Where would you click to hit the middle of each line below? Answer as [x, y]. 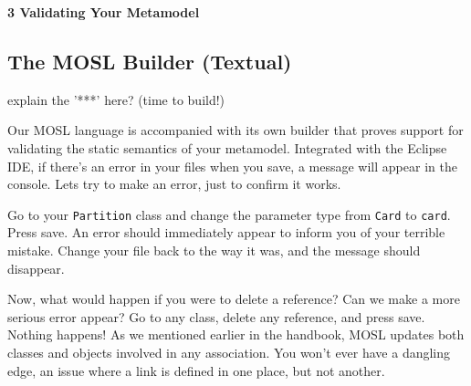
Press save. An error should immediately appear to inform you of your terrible [226, 232]
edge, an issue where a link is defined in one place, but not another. [196, 370]
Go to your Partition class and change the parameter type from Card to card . [229, 214]
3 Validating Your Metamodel [104, 12]
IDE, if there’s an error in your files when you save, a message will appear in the [232, 166]
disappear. [36, 268]
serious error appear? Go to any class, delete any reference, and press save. [216, 316]
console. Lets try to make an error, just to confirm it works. [174, 184]
